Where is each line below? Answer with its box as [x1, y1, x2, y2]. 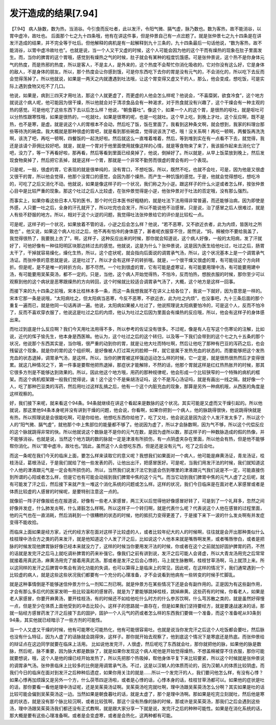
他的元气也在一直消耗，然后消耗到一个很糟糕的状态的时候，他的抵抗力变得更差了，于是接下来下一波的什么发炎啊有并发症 [9, 512, 265, 518]
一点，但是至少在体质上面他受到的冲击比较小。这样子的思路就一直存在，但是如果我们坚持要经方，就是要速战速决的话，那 [9, 602, 265, 609]
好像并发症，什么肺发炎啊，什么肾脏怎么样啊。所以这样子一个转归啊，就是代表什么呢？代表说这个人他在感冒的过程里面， [9, 505, 265, 511]
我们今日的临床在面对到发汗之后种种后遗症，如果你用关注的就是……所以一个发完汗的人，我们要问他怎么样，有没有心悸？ [9, 670, 264, 676]
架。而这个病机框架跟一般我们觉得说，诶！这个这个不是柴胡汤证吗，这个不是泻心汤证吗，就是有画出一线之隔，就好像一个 [9, 376, 265, 382]
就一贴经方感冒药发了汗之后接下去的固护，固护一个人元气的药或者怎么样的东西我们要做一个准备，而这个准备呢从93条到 [9, 610, 262, 616]
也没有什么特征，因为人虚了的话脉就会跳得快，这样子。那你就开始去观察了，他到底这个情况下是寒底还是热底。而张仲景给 [9, 634, 265, 640]
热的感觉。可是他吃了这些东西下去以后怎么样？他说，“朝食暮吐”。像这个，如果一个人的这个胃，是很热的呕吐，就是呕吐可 [9, 107, 264, 113]
